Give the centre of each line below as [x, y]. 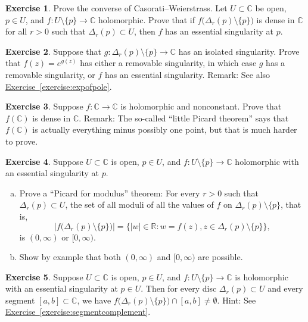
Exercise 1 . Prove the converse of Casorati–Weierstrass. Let [116, 8]
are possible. [220, 257]
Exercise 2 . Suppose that [54, 51]
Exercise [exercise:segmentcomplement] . [78, 312]
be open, [271, 8]
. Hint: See [237, 300]
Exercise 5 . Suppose [44, 276]
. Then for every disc [179, 288]
